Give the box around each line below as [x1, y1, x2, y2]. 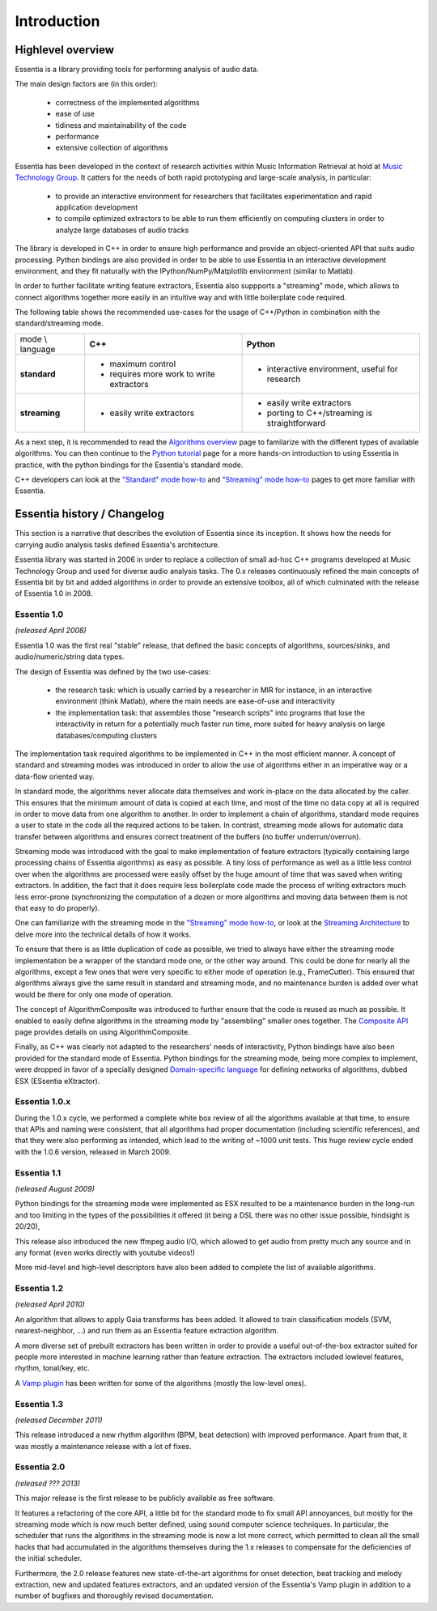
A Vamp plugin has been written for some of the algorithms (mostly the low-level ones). [15, 1378, 307, 1388]
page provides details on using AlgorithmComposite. [15, 1027, 190, 1036]
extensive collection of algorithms [55, 142, 169, 153]
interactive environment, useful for [266, 363, 398, 374]
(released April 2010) [15, 1299, 85, 1309]
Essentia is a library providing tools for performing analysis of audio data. [15, 65, 259, 74]
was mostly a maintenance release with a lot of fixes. [15, 1441, 192, 1451]
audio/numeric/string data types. [15, 652, 125, 661]
